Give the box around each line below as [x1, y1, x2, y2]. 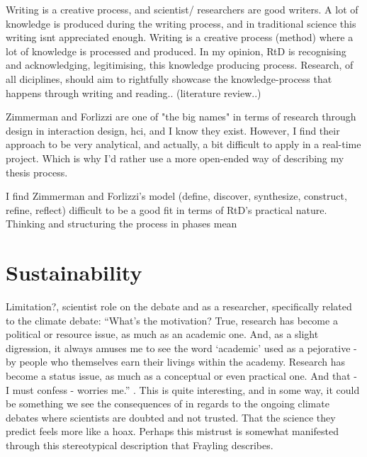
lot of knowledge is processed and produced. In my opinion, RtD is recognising [6, 43, 346, 58]
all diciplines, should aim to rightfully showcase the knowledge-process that [6, 71, 332, 86]
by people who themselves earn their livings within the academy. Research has [6, 354, 345, 369]
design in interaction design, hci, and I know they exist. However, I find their [6, 123, 340, 137]
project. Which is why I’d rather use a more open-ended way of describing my [6, 150, 344, 165]
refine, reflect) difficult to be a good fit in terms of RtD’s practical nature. [6, 202, 327, 217]
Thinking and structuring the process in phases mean [6, 216, 237, 231]
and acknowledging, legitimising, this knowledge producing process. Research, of [6, 57, 354, 72]
